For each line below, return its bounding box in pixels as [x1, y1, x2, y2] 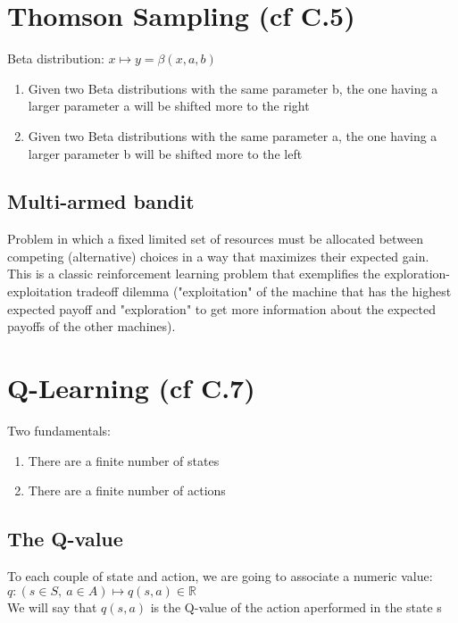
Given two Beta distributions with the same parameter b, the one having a [28, 79, 438, 97]
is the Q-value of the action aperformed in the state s [150, 597, 442, 616]
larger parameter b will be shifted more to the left [28, 144, 303, 162]
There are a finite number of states [28, 451, 220, 469]
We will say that [7, 597, 97, 616]
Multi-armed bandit [7, 187, 195, 215]
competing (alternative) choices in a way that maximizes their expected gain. [7, 246, 429, 265]
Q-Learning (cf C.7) [7, 370, 255, 406]
